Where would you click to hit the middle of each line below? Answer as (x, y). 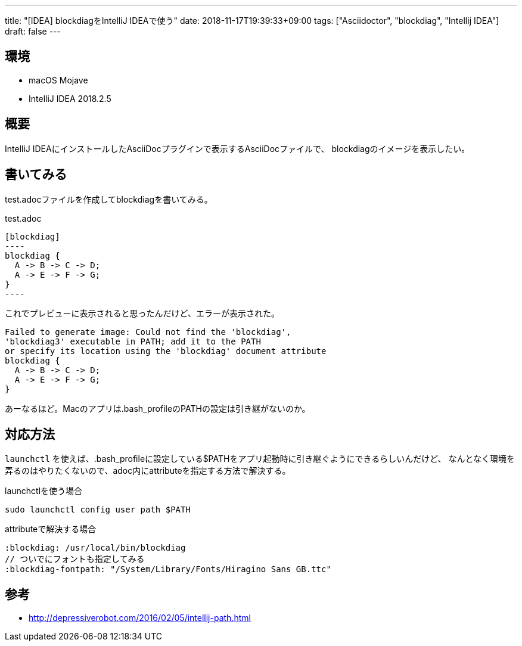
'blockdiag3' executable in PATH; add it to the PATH (133, 341)
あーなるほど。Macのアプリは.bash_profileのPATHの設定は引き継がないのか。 (158, 408)
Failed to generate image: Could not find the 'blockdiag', (148, 332)
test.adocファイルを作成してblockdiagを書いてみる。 (109, 199)
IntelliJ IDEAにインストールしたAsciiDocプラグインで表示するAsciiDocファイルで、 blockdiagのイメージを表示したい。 (237, 148)
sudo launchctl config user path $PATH (98, 510)
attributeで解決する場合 (51, 529)
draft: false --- (33, 31)
